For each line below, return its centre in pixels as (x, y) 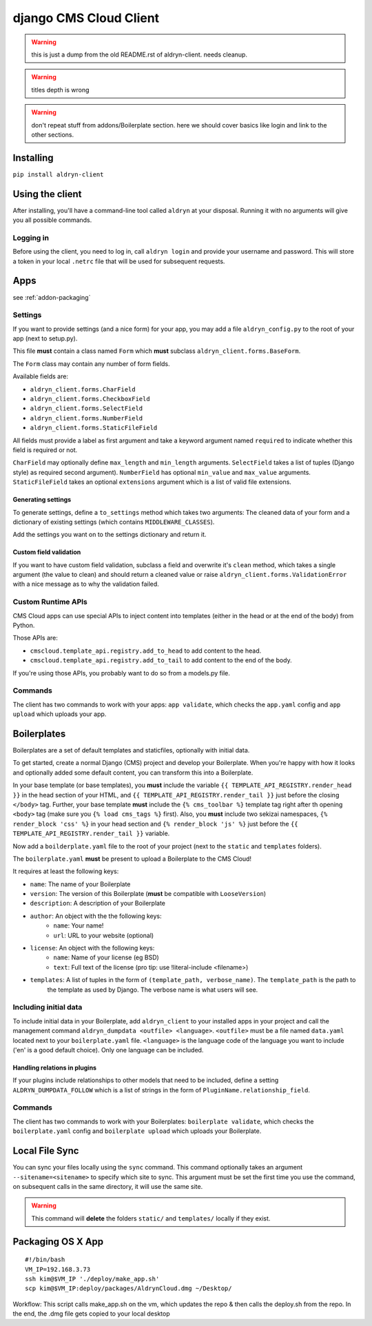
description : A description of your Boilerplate (97, 904)
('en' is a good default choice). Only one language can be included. (108, 1050)
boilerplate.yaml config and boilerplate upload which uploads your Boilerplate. (137, 1131)
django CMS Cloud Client (86, 18)
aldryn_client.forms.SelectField (86, 409)
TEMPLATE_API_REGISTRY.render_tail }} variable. (91, 833)
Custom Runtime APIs (50, 602)
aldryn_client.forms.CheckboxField (90, 399)
